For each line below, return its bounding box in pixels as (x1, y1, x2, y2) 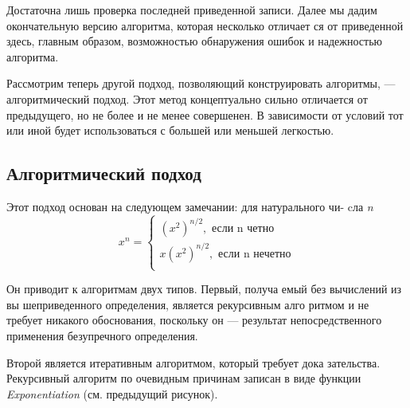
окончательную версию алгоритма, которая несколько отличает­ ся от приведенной (6, 17, 404, 33)
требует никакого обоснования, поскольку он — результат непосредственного (6, 312, 382, 328)
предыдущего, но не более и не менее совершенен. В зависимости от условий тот (6, 106, 404, 123)
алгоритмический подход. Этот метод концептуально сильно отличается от (6, 90, 368, 107)
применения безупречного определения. (6, 327, 198, 343)
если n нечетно (217, 248, 291, 260)
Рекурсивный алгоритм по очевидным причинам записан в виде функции (6, 370, 361, 386)
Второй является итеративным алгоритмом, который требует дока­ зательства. (6, 354, 381, 371)
